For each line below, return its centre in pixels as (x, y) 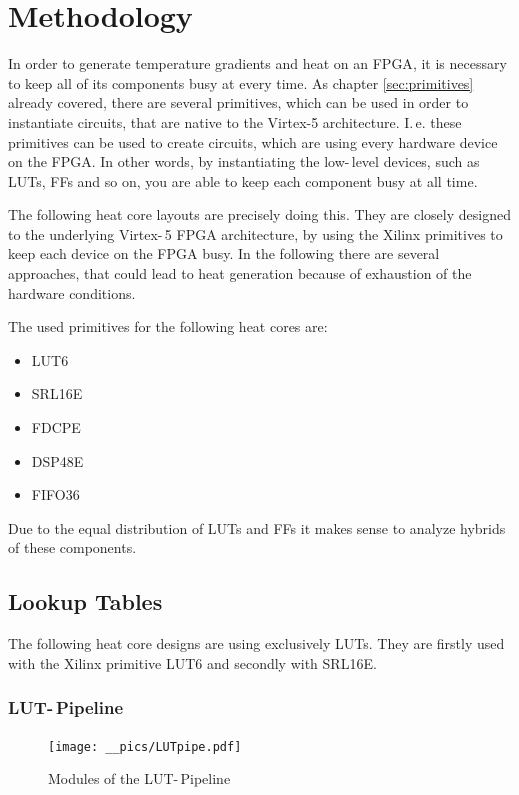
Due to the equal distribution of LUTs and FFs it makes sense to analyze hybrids (257, 527)
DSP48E (57, 460)
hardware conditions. (72, 292)
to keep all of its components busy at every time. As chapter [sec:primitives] (241, 82)
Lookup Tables (85, 601)
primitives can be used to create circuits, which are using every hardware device (253, 141)
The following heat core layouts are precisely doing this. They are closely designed (259, 214)
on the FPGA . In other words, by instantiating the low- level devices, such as (244, 161)
